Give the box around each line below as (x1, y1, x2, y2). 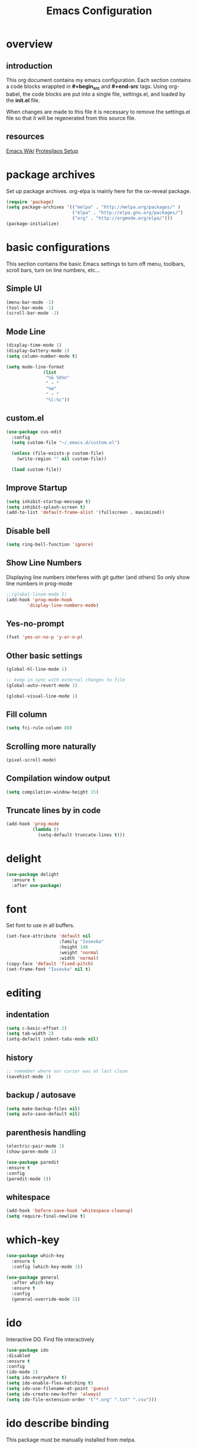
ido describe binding (6, 1416, 109, 1430)
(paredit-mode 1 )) (6, 1176, 51, 1182)
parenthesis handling (6, 1127, 87, 1137)
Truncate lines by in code (6, 805, 101, 816)
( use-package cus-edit (6, 429, 62, 435)
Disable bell (6, 526, 50, 536)
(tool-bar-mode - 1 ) (6, 305, 54, 311)
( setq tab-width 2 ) (6, 1030, 54, 1037)
